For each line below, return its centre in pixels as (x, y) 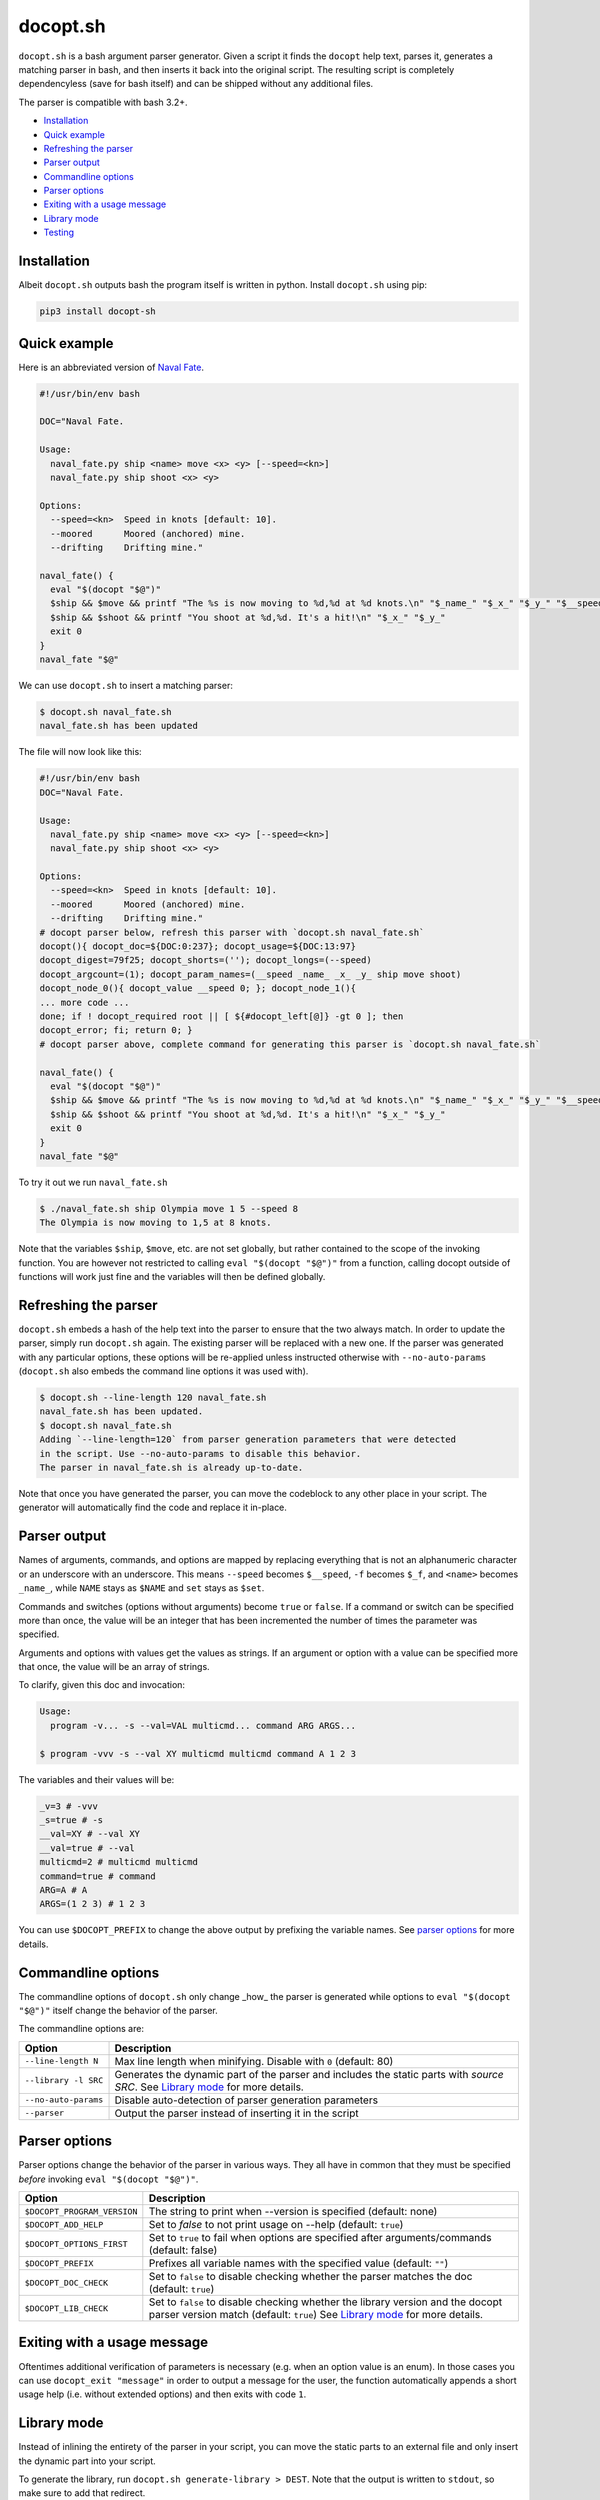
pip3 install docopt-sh (98, 311)
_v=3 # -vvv (69, 1806)
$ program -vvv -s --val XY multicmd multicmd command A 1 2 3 (198, 1753)
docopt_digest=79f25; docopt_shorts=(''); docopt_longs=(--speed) (205, 960)
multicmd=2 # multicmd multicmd (119, 1862)
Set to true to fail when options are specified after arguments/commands (320, 2238)
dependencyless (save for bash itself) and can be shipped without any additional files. (196, 84)
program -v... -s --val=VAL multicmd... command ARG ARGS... (203, 1725)
